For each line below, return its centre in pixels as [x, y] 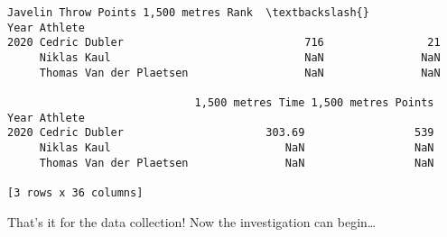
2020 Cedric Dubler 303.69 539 [221, 133]
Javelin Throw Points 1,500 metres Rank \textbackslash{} [188, 13]
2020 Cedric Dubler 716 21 [224, 43]
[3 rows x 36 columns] [75, 192]
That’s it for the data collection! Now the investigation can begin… [192, 221]
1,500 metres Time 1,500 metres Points [314, 102]
